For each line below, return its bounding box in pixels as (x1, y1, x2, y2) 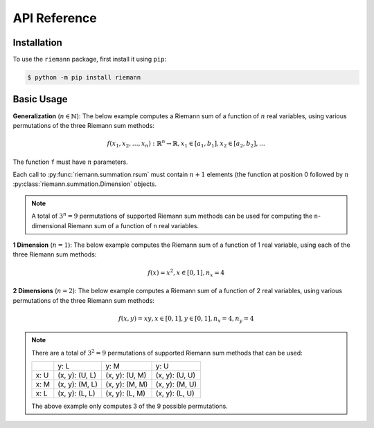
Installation (12, 37, 62, 48)
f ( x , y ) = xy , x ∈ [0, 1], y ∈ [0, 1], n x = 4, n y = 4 (118, 315, 254, 324)
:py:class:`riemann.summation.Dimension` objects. (12, 180, 157, 188)
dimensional (31, 221, 66, 230)
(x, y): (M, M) (105, 380, 148, 389)
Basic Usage (12, 93, 68, 105)
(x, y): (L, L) (57, 389, 96, 398)
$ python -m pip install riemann (27, 73, 141, 82)
